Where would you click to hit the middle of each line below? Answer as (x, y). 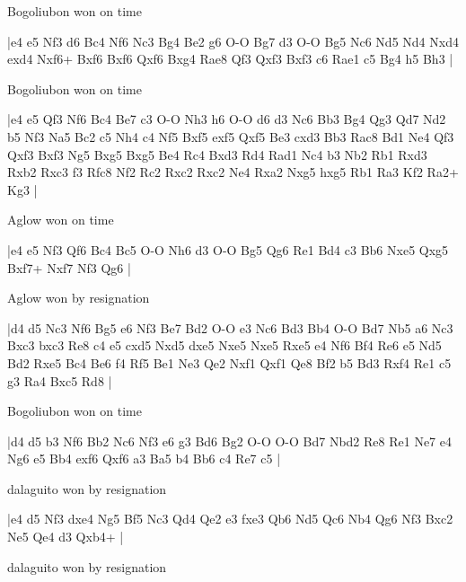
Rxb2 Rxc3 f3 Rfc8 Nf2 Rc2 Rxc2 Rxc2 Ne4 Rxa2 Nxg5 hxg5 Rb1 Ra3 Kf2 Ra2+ (233, 172)
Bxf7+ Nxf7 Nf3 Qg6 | (69, 267)
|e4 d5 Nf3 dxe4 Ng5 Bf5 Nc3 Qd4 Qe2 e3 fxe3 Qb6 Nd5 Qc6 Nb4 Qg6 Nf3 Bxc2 (230, 519)
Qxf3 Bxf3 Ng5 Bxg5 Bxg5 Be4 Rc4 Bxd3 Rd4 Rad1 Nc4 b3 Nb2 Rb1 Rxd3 (217, 154)
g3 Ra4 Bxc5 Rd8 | (60, 380)
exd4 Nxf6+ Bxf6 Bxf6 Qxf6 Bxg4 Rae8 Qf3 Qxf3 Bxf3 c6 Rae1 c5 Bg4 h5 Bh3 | (230, 59)
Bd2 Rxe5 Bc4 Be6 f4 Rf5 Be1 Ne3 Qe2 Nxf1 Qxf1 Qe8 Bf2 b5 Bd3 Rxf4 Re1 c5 (229, 362)
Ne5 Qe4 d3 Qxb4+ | (66, 537)
